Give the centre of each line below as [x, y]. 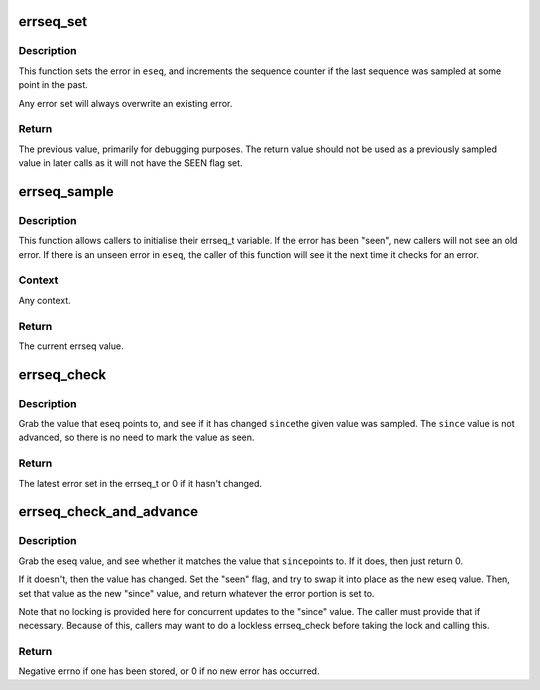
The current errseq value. [71, 346]
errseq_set [53, 21]
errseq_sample [66, 191]
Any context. [45, 300]
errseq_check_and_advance [108, 511]
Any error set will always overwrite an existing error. [125, 103]
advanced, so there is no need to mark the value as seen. [136, 437]
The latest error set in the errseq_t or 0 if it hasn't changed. [140, 483]
